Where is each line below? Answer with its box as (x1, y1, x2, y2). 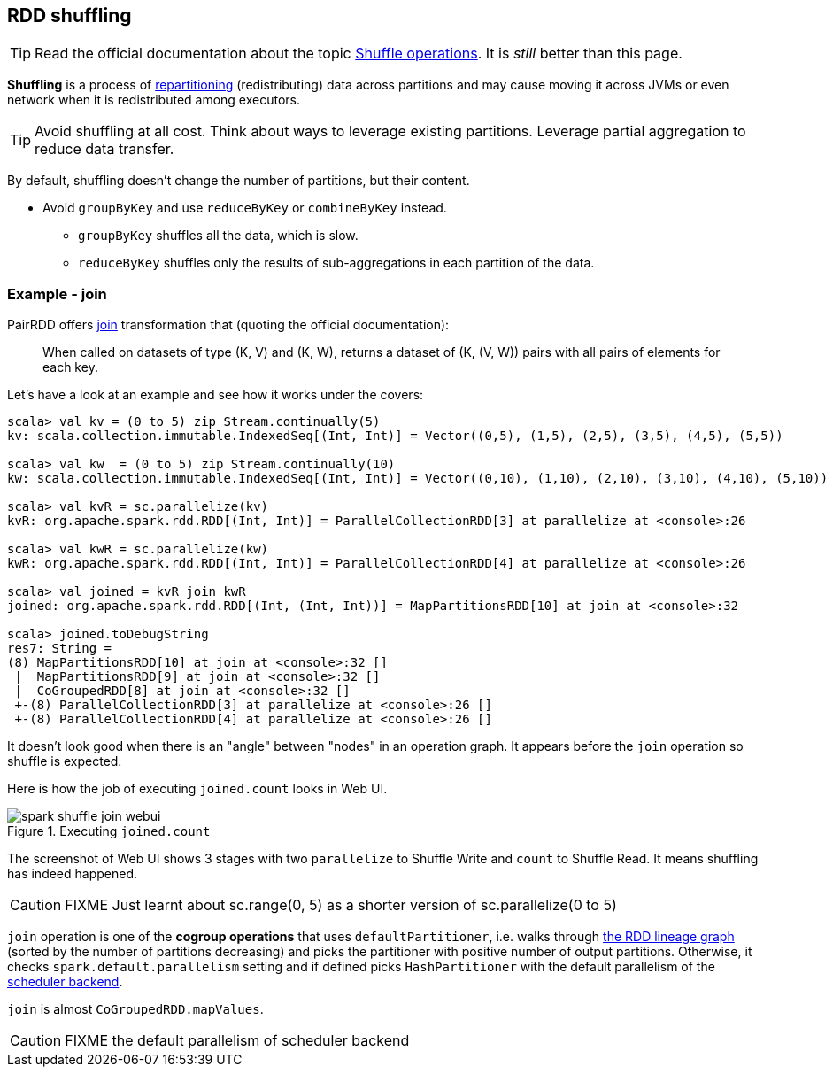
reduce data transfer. (35, 140, 174, 158)
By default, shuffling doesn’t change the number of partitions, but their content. (7, 173, 470, 189)
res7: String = (7, 641, 112, 656)
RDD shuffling (7, 4, 132, 27)
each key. (42, 359, 98, 375)
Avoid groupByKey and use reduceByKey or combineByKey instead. (42, 200, 447, 216)
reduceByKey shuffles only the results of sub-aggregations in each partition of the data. (78, 255, 595, 271)
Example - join (7, 284, 107, 303)
